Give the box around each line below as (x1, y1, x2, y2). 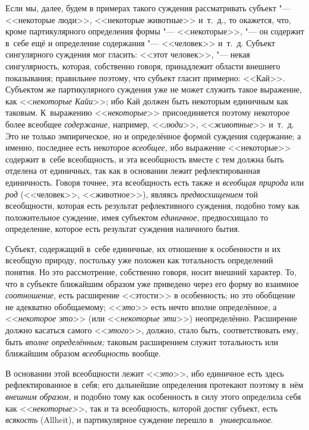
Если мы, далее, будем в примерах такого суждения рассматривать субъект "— (5, 2, 291, 14)
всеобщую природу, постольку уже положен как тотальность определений (5, 254, 273, 266)
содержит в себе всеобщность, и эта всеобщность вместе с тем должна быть (5, 152, 284, 165)
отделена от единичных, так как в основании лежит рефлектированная (5, 164, 260, 177)
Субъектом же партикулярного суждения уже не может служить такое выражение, (5, 83, 302, 95)
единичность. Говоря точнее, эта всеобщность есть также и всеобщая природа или (5, 176, 304, 188)
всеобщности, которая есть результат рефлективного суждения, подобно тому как (5, 199, 299, 212)
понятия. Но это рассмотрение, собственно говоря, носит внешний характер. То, (5, 266, 297, 278)
